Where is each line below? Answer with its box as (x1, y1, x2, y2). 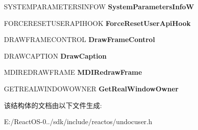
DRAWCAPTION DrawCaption (4, 50, 107, 61)
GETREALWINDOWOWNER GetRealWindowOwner (4, 83, 179, 93)
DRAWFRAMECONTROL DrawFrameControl (4, 34, 155, 44)
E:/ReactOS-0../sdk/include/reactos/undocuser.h (4, 116, 152, 127)
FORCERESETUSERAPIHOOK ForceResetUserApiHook (4, 18, 191, 28)
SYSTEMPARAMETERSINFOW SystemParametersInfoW (4, 1, 194, 11)
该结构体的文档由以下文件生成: (4, 100, 102, 110)
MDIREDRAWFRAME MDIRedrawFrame (4, 67, 142, 77)
